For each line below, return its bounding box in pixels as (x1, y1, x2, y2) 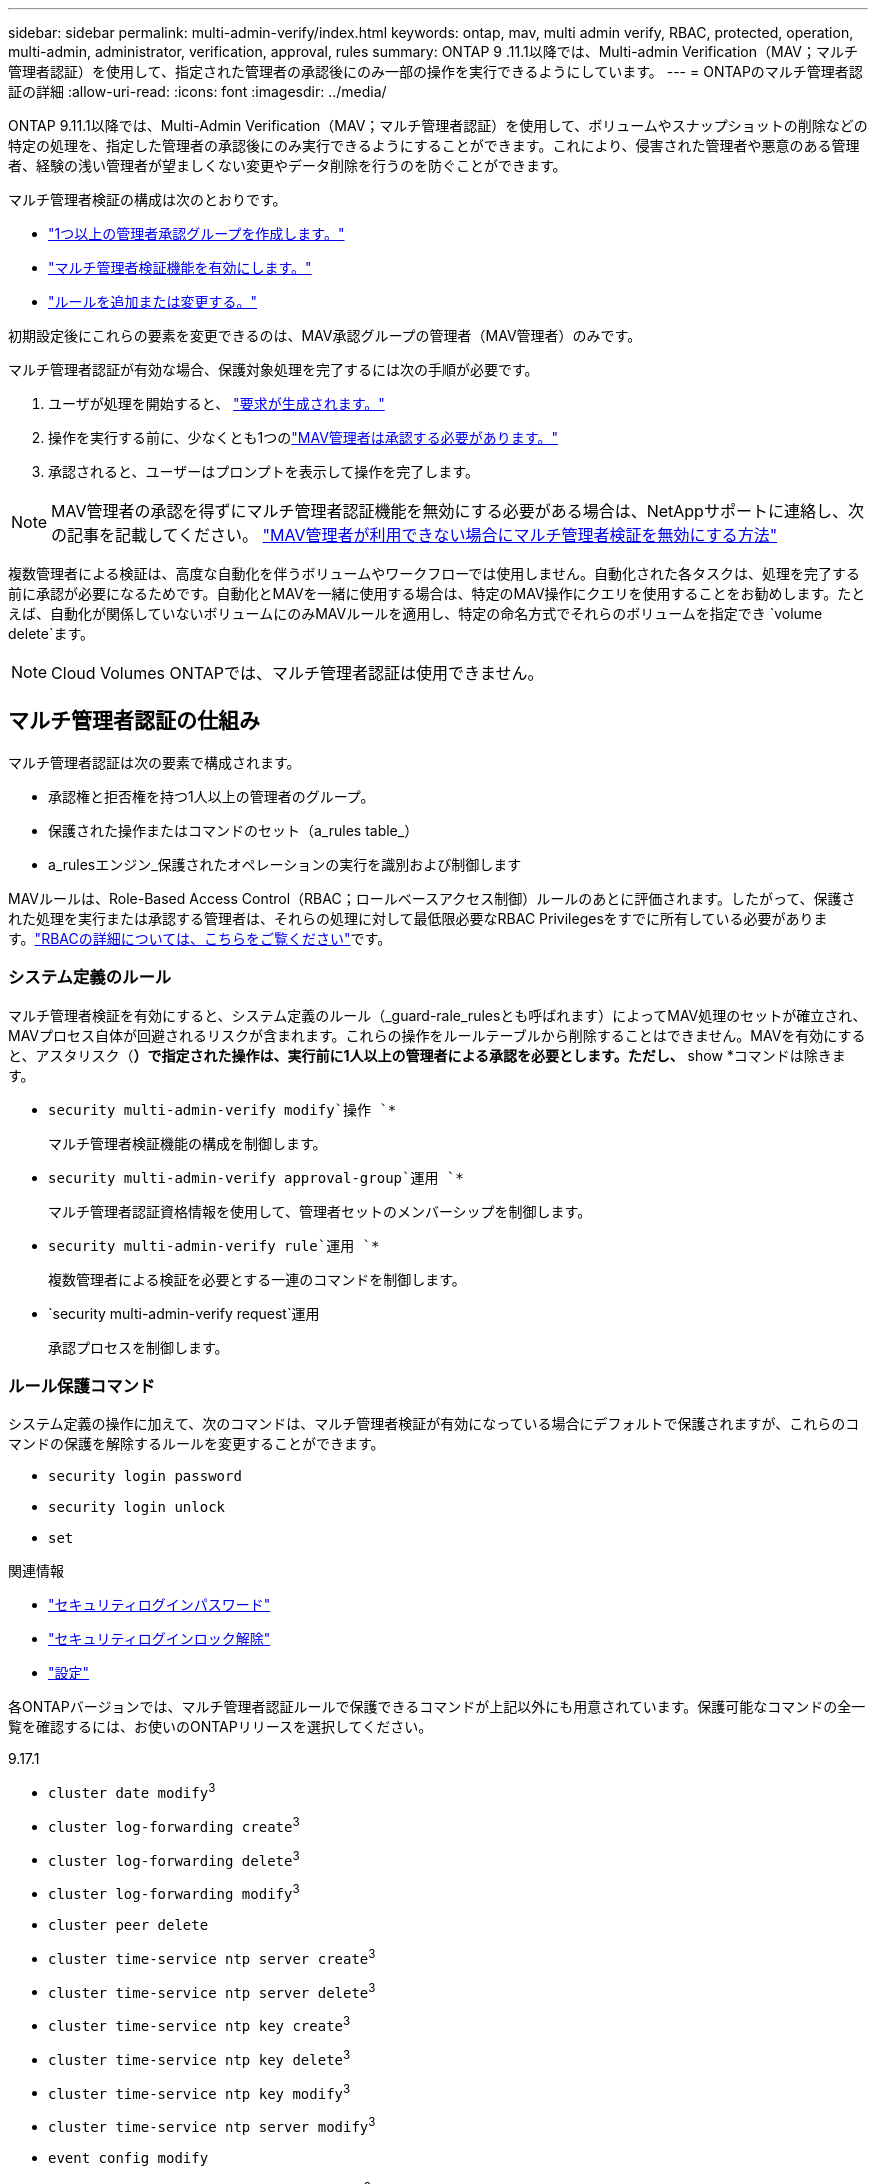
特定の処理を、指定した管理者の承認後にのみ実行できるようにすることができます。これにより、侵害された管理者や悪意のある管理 (8, 137, 860, 154)
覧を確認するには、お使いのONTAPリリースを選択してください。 (8, 1718, 433, 1736)
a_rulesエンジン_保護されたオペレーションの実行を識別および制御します (48, 855, 522, 873)
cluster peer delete (48, 1916, 209, 1933)
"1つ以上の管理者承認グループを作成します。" (48, 225, 345, 242)
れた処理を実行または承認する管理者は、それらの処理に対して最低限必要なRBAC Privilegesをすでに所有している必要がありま (8, 909, 828, 927)
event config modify (48, 2149, 209, 2166)
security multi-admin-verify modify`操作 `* (48, 1101, 397, 1118)
